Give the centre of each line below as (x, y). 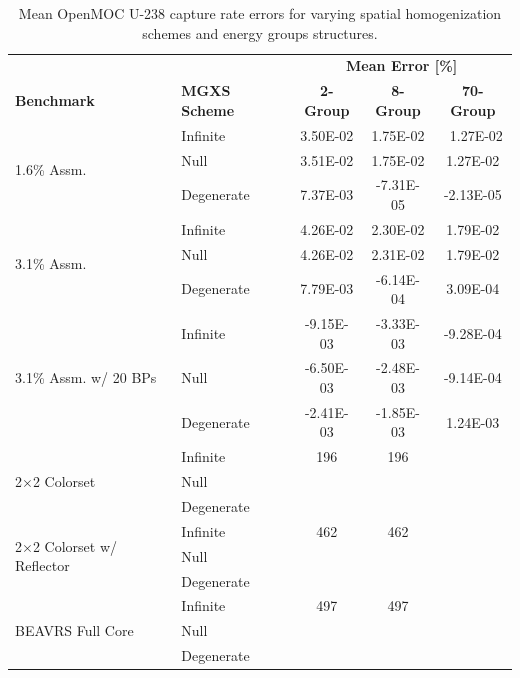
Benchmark (55, 100)
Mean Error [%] (402, 65)
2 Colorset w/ (75, 545)
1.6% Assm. (51, 169)
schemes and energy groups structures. (260, 32)
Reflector (42, 565)
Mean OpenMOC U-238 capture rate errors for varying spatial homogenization (260, 13)
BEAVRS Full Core (74, 630)
